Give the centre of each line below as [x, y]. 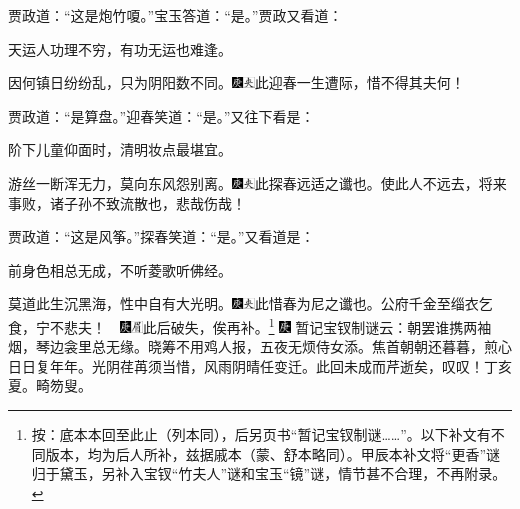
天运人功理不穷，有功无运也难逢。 [120, 48]
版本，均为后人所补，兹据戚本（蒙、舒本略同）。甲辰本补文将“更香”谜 [273, 453]
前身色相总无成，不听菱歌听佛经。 [120, 269]
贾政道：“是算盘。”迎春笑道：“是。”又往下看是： [161, 115]
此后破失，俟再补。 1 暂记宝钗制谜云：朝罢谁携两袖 [317, 325]
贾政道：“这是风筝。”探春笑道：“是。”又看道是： [161, 236]
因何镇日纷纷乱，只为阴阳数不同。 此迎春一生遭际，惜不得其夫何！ [236, 82]
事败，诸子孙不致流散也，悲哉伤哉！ [127, 202]
